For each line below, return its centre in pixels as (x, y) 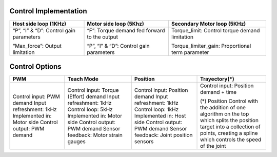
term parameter (190, 52)
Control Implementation (48, 11)
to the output (102, 37)
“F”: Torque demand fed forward (126, 30)
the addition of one (223, 108)
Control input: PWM (36, 96)
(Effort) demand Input (94, 96)
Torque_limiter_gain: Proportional (211, 46)
